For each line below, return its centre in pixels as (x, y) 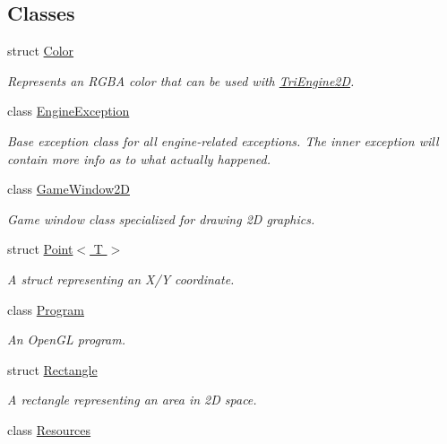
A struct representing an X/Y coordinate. (121, 279)
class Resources (49, 429)
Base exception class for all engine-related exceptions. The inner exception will (223, 140)
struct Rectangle (52, 369)
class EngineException (69, 111)
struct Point (40, 249)
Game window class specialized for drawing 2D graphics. (161, 218)
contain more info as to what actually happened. (139, 158)
